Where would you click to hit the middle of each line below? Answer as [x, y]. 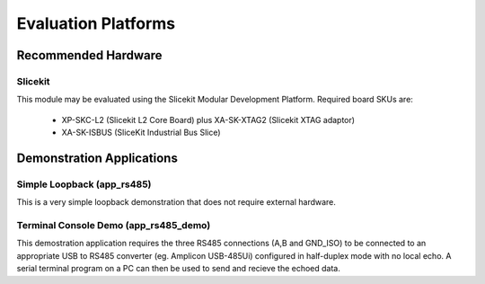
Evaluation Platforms [96, 23]
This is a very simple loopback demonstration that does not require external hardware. [176, 202]
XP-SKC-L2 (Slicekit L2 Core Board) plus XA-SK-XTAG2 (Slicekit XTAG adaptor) [208, 120]
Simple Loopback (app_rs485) [84, 184]
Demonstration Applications [97, 158]
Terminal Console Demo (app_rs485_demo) [114, 226]
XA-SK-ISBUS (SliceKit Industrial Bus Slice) [141, 133]
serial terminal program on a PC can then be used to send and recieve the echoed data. [178, 269]
